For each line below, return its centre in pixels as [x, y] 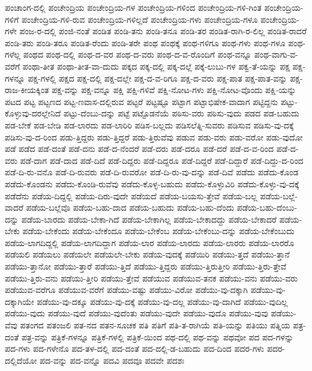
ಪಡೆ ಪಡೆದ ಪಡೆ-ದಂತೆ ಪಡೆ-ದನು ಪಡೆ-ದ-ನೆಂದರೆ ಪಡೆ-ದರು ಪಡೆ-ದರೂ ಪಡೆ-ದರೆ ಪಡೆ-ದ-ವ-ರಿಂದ [139, 149]
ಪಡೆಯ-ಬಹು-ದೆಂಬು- [267, 207]
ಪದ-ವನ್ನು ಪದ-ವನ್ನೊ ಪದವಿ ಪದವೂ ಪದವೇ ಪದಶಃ [112, 360]
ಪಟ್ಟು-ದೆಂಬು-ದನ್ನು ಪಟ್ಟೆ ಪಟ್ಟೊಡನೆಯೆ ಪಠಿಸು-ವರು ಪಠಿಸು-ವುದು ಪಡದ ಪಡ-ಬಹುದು [181, 113]
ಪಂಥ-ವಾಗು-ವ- [276, 54]
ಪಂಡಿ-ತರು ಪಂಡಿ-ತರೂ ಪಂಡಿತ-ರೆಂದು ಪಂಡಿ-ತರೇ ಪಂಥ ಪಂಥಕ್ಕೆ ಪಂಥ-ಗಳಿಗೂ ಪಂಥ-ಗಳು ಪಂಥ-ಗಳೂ [145, 42]
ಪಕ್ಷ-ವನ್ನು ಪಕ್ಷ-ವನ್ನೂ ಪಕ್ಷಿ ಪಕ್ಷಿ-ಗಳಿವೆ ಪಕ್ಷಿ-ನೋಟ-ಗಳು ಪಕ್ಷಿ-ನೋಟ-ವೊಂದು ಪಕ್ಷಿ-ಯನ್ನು [174, 90]
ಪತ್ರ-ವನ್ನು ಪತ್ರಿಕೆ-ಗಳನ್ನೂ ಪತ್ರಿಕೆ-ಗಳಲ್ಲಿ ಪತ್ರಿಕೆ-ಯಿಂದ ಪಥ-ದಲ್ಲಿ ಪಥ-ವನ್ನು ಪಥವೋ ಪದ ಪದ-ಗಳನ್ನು [157, 336]
